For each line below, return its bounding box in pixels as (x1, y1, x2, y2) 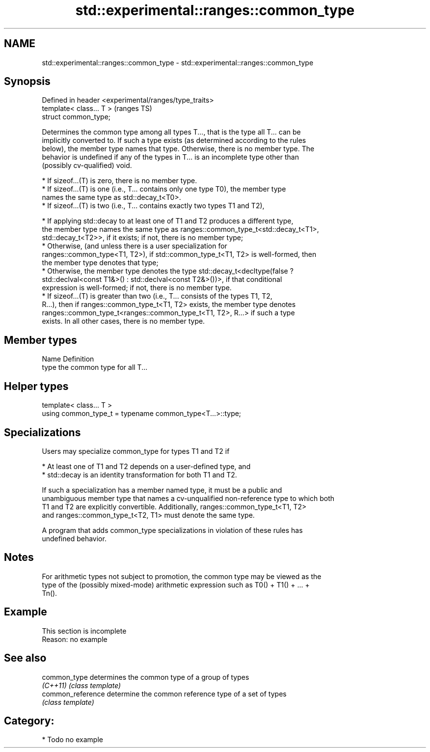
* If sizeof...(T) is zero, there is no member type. (42, 176, 197, 185)
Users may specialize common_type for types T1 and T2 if (42, 446, 230, 455)
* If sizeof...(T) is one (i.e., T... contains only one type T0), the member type (42, 185, 286, 194)
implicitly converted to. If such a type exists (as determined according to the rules (42, 136, 306, 145)
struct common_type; (42, 112, 111, 121)
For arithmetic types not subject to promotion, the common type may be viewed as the (42, 572, 322, 581)
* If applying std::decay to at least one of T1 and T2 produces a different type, (42, 217, 294, 225)
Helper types (4, 380, 69, 392)
